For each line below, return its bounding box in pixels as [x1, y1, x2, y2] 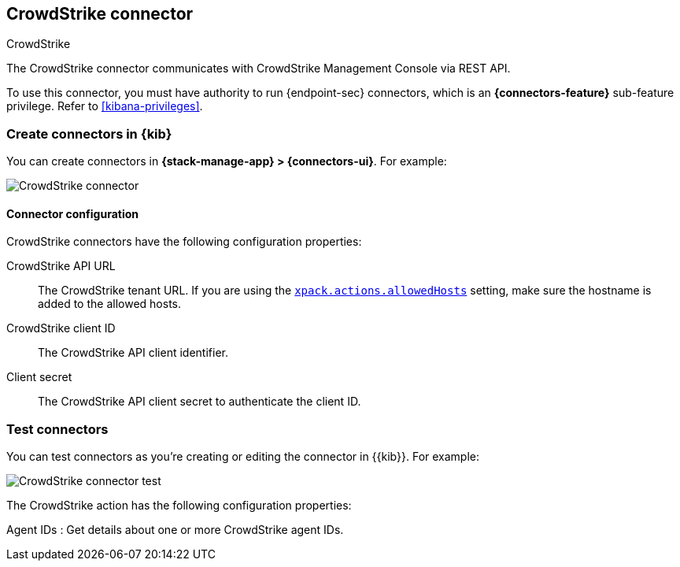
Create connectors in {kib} [6, 125, 172, 142]
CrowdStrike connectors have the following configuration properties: [6, 235, 362, 249]
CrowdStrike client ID [6, 321, 116, 335]
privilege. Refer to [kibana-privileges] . [6, 99, 203, 113]
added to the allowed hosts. [38, 297, 181, 311]
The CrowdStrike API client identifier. [38, 346, 228, 360]
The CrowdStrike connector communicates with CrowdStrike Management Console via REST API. [6, 61, 511, 76]
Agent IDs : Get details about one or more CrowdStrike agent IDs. [6, 523, 344, 537]
